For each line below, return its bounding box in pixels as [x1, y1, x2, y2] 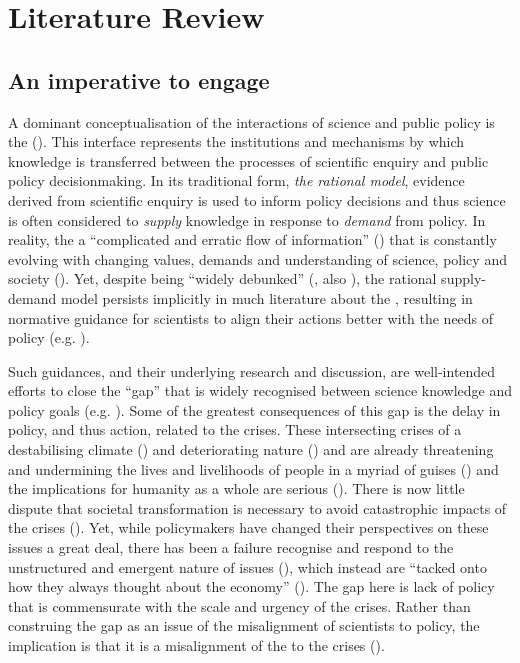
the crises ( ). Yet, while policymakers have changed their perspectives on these [8, 517, 489, 538]
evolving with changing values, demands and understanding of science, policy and [8, 248, 507, 269]
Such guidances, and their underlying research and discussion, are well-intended [8, 360, 496, 381]
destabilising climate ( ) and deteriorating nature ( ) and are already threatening [8, 439, 494, 460]
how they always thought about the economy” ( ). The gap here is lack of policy [8, 576, 495, 597]
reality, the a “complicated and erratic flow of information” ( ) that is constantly [8, 229, 497, 250]
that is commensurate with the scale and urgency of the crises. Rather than [8, 595, 471, 616]
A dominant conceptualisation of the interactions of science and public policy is [8, 111, 495, 132]
